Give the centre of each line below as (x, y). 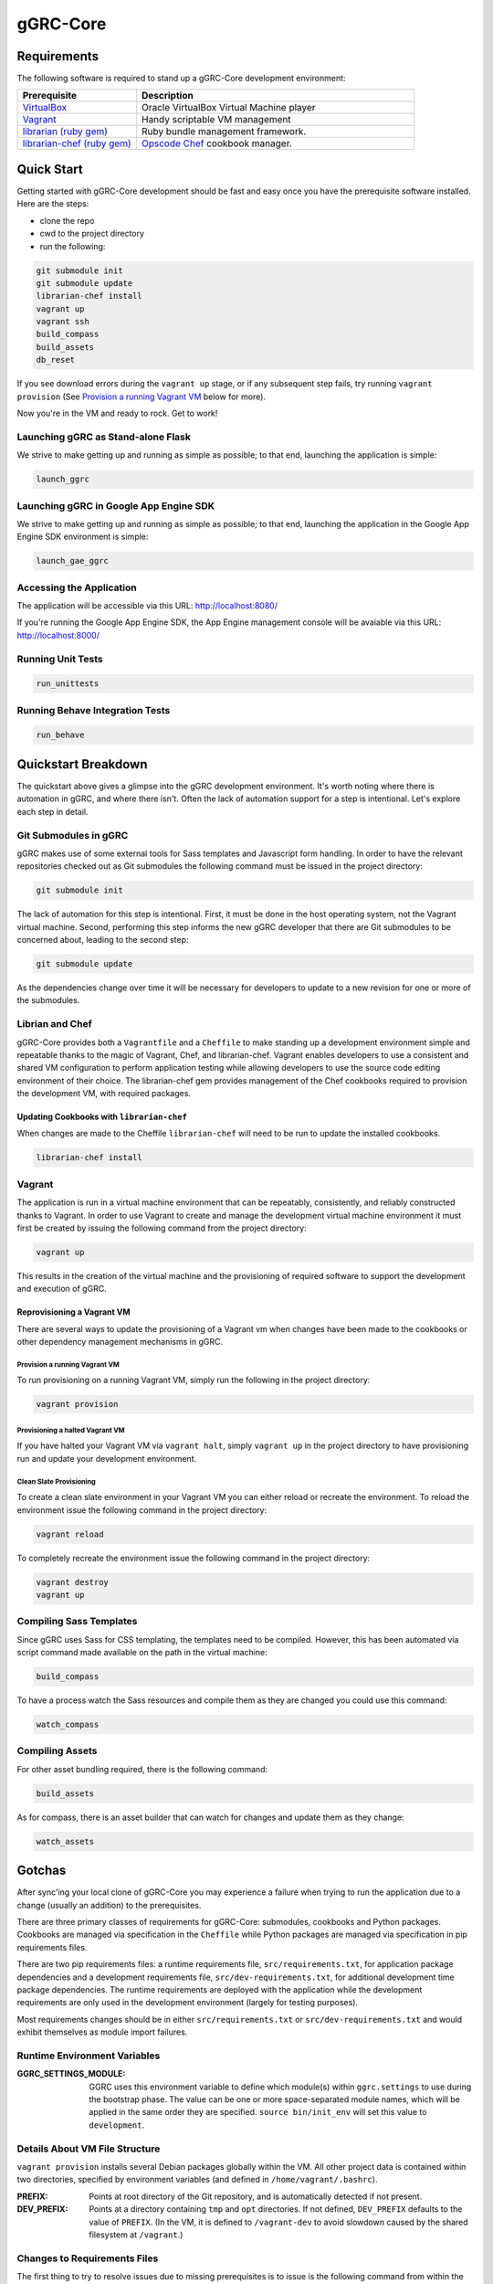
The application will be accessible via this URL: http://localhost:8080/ (147, 605)
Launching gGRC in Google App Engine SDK (116, 505)
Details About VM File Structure (89, 2149)
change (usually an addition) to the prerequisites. (109, 1905)
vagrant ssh (63, 322)
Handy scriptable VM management (216, 120)
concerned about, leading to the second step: (103, 940)
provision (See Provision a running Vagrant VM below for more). (142, 397)
